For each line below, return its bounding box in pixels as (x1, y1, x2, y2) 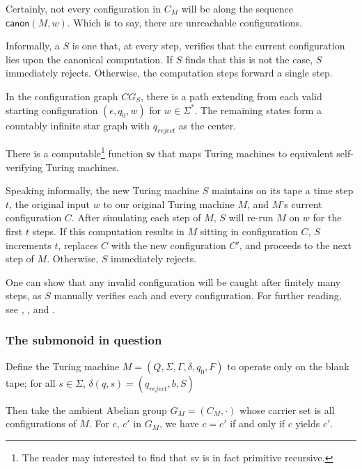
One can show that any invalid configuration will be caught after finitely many (6, 274, 341, 289)
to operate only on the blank (227, 358, 349, 373)
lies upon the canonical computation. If (6, 51, 173, 66)
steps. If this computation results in (32, 223, 184, 238)
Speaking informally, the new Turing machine (6, 183, 200, 198)
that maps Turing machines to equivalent (157, 146, 333, 161)
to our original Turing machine (103, 196, 235, 211)
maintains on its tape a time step (212, 183, 354, 198)
